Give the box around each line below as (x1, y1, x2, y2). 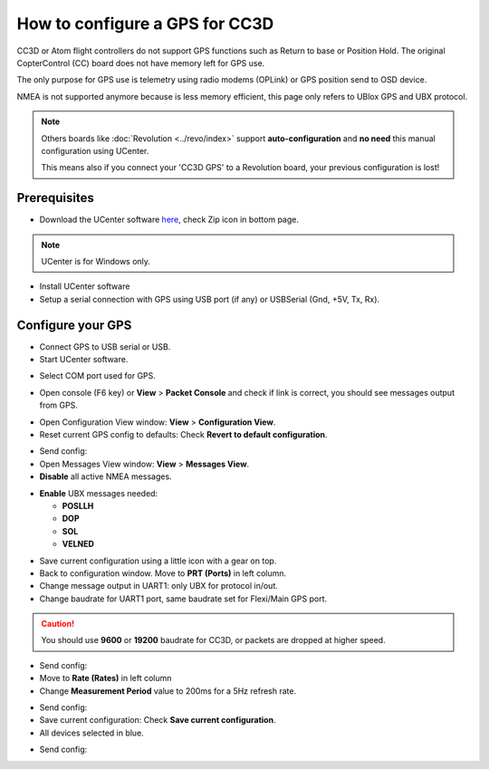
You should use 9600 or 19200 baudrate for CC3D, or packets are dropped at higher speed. (41, 635, 386, 646)
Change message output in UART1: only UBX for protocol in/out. (39, 581, 278, 591)
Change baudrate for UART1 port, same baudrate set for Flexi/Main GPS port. (39, 593, 328, 604)
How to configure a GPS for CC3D (16, 14, 274, 34)
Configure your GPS (16, 317, 132, 332)
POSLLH (62, 500, 94, 511)
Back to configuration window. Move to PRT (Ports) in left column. (39, 567, 287, 579)
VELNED (62, 539, 95, 550)
